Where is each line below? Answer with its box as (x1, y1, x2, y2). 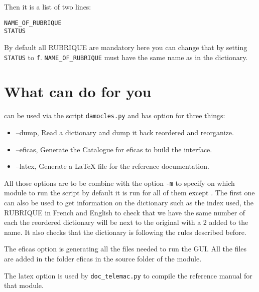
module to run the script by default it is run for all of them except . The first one (4, 187, 255, 198)
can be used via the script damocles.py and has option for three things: (4, 110, 225, 121)
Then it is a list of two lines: (4, 2, 91, 12)
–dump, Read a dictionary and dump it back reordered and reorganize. (16, 127, 234, 137)
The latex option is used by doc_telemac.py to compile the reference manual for (4, 270, 252, 280)
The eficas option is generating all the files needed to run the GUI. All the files (4, 243, 247, 254)
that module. (4, 280, 44, 290)
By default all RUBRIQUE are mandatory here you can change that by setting (4, 42, 247, 52)
